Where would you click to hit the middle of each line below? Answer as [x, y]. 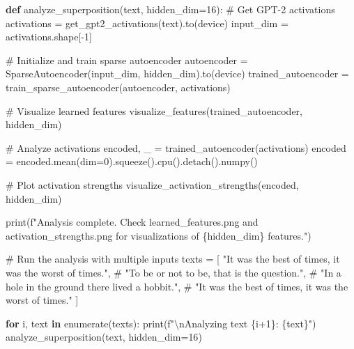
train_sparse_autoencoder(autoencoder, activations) [118, 87]
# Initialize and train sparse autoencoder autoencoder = [127, 60]
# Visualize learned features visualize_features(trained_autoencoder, [154, 110]
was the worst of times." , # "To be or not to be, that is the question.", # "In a [174, 272]
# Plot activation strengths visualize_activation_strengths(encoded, [152, 184]
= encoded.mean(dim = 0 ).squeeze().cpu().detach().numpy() [132, 161]
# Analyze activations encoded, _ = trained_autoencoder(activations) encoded [176, 147]
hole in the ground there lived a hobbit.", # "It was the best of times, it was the [177, 286]
